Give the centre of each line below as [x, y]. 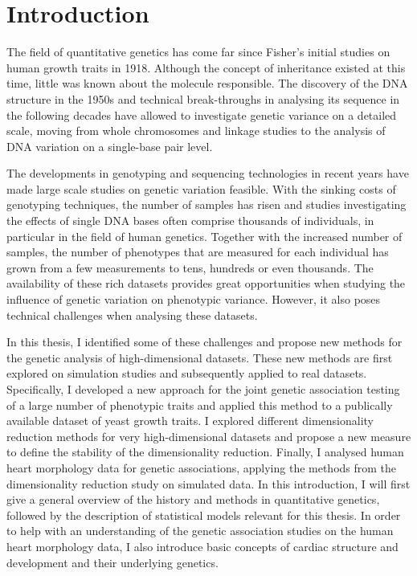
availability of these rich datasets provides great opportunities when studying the [206, 283]
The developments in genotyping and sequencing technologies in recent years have [208, 173]
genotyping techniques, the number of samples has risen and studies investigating [206, 204]
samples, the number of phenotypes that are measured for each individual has [198, 252]
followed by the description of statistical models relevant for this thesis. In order [204, 515]
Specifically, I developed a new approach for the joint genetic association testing [203, 389]
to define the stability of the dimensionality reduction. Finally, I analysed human [205, 452]
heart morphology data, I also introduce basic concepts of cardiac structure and [202, 546]
